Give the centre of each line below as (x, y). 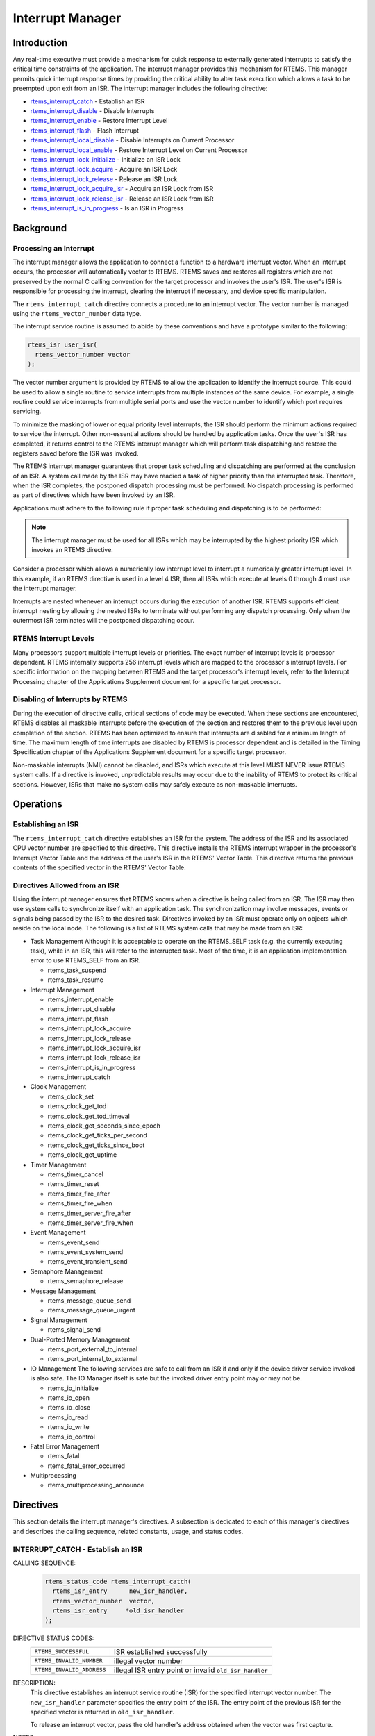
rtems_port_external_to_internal (93, 1349)
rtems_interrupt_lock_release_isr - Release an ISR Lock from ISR (122, 199)
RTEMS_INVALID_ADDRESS (70, 1670)
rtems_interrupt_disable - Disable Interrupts (92, 111)
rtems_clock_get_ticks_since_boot (96, 1145)
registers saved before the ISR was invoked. (76, 453)
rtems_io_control (71, 1437)
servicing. (27, 411)
